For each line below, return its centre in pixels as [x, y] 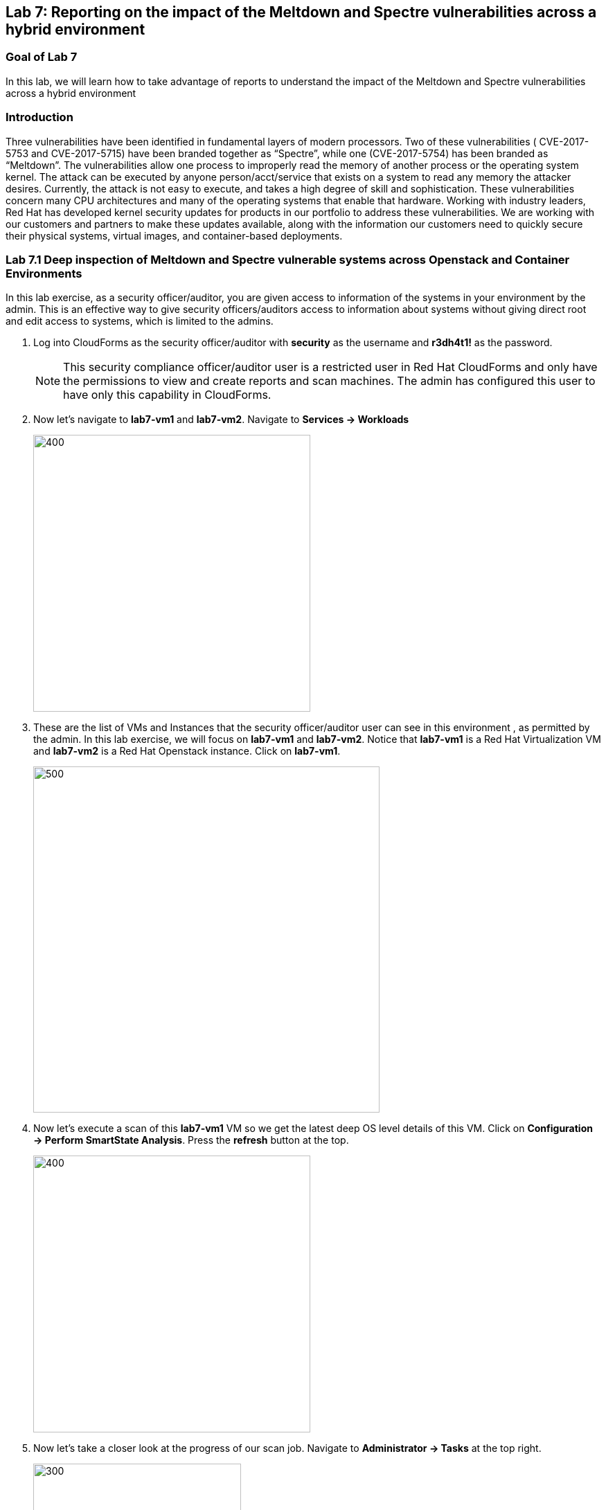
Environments [44, 273]
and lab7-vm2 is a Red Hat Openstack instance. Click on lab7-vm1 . [187, 751]
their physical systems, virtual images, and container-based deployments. [174, 235]
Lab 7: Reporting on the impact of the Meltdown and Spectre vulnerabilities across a [301, 12]
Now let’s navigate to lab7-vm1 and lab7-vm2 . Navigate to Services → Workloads [221, 420]
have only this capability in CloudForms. [167, 395]
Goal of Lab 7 [42, 57]
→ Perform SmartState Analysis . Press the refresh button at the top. [191, 1140]
